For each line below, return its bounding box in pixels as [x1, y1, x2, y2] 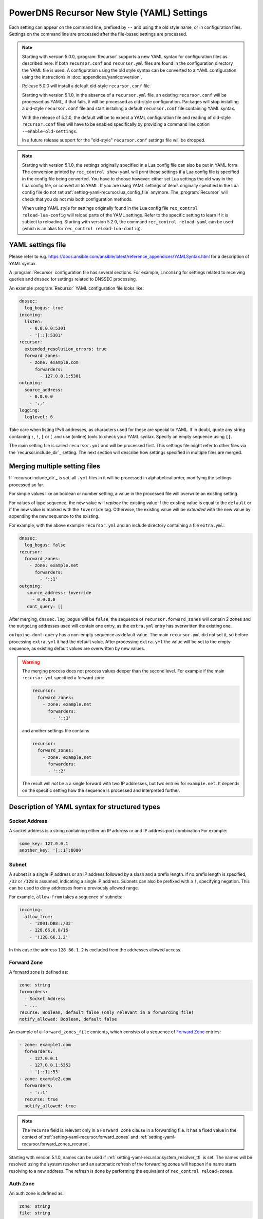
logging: [19, 408, 40, 413]
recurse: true [24, 1097, 58, 1102]
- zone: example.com [29, 360, 79, 365]
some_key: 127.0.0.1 [19, 841, 68, 846]
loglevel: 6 [24, 414, 53, 420]
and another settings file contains [22, 727, 90, 733]
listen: [24, 318, 43, 324]
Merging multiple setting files [9, 462, 101, 471]
